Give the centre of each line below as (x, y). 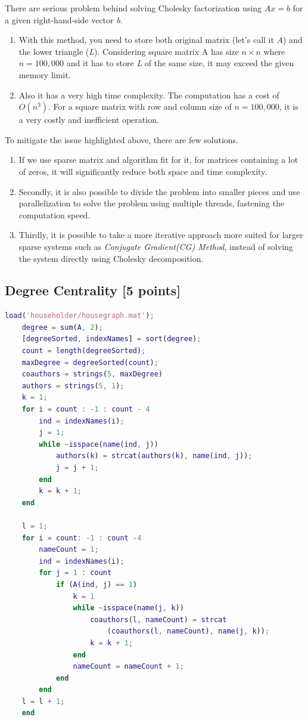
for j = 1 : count (75, 573)
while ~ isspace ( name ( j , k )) (128, 608)
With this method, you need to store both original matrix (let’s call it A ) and (161, 40)
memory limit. (45, 74)
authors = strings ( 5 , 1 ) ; (73, 386)
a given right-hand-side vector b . (64, 19)
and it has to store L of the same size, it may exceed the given (180, 63)
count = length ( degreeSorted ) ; (84, 351)
